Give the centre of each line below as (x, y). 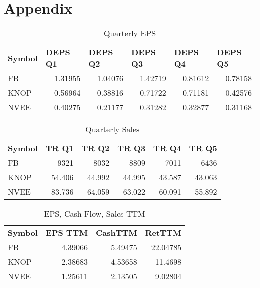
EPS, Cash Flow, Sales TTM (95, 214)
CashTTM (116, 233)
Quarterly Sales (113, 129)
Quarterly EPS (130, 33)
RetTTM (163, 233)
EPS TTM (67, 233)
